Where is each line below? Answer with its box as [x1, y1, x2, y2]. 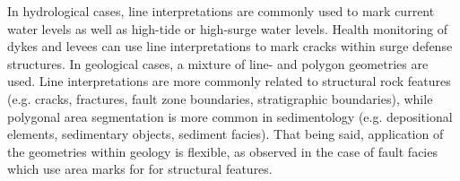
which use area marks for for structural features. [7, 159, 273, 178]
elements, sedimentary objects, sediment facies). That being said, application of [7, 125, 444, 143]
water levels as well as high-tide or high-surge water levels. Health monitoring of [7, 19, 447, 38]
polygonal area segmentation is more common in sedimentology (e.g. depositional [7, 107, 453, 125]
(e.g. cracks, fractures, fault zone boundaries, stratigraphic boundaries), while [7, 89, 433, 108]
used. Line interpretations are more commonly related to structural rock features [7, 72, 451, 90]
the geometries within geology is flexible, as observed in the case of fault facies [7, 142, 438, 160]
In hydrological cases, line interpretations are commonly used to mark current [7, 2, 435, 20]
